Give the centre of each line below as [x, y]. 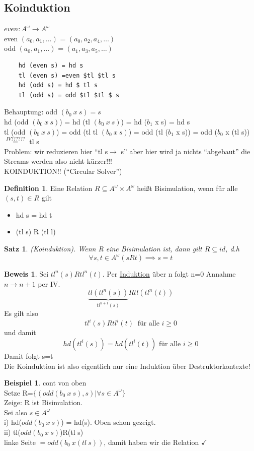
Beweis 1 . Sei [26, 273]
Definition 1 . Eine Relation [48, 188]
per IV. [49, 283]
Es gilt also [21, 313]
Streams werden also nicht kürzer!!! [58, 161]
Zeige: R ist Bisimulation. [44, 402]
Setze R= [19, 392]
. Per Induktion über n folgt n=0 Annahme [169, 273]
